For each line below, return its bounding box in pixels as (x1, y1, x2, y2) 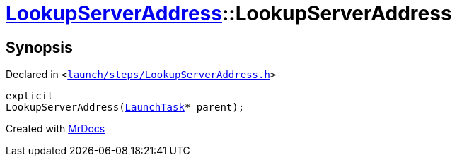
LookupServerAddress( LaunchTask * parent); (6, 101, 245, 113)
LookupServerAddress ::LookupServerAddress (6, 1, 452, 25)
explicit (6, 90, 54, 102)
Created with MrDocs (6, 123, 105, 135)
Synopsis (6, 38, 73, 56)
